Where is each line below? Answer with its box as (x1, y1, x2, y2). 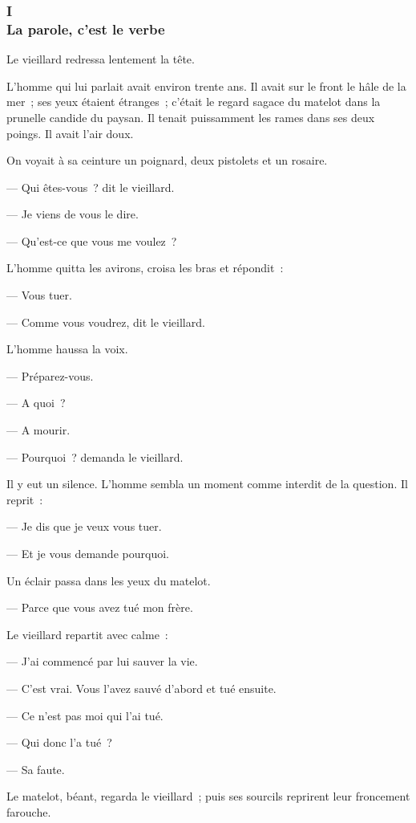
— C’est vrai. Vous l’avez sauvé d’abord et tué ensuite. (6, 679, 277, 696)
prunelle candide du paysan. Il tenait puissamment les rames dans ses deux (6, 108, 375, 125)
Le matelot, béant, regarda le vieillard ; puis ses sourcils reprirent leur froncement (6, 788, 410, 805)
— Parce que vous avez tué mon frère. (6, 599, 193, 616)
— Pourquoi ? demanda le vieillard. (6, 448, 184, 465)
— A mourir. (6, 422, 71, 438)
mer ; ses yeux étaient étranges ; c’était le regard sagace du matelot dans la (6, 93, 381, 110)
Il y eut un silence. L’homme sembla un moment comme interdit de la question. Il (6, 475, 408, 492)
